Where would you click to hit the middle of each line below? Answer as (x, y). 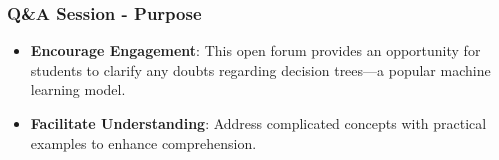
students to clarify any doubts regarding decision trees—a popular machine (260, 69)
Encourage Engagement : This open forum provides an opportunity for (255, 50)
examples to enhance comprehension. (143, 142)
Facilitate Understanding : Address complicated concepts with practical (258, 123)
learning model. (78, 89)
